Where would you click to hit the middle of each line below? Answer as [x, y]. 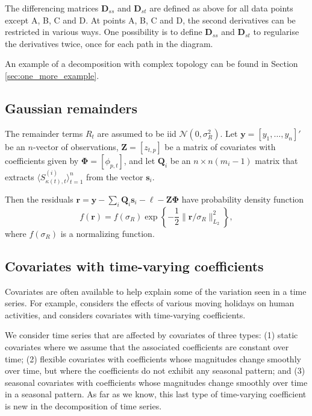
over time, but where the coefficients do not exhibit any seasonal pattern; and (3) [155, 370]
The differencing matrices [52, 8]
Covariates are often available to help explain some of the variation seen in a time [156, 291]
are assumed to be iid [137, 133]
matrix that [276, 160]
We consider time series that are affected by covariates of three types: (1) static [151, 335]
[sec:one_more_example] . [52, 75]
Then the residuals [39, 199]
